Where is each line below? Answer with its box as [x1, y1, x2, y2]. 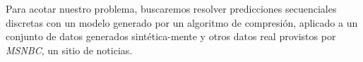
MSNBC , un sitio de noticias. [6, 42, 133, 57]
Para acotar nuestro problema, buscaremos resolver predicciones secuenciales [6, 1, 337, 15]
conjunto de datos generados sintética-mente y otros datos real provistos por [6, 29, 336, 44]
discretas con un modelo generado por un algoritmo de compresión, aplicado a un [6, 15, 358, 30]
